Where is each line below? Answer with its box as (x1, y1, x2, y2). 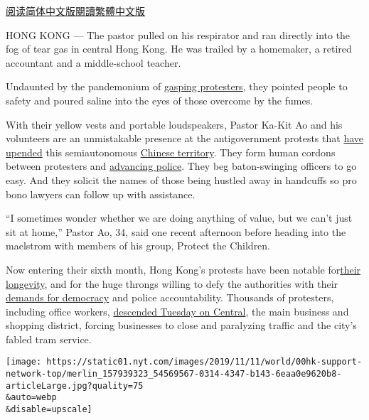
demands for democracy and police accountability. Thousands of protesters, (6, 290, 334, 305)
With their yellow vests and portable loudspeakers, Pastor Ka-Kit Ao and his (6, 117, 343, 131)
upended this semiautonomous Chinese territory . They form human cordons (6, 144, 336, 159)
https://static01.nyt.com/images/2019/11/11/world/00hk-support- (46, 357, 363, 367)
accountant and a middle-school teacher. (6, 55, 181, 70)
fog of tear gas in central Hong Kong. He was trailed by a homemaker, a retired (6, 41, 352, 56)
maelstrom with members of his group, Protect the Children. (6, 238, 271, 253)
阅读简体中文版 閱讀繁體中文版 (6, 4, 145, 18)
